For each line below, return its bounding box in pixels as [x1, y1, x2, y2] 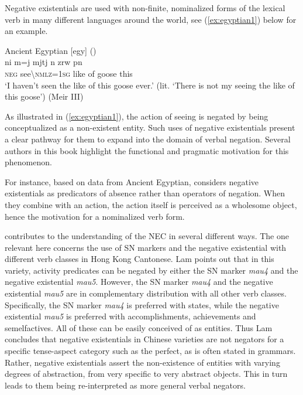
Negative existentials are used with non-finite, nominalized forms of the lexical [5, 2, 285, 13]
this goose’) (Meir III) [5, 90, 84, 103]
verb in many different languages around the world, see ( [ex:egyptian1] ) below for [5, 13, 297, 25]
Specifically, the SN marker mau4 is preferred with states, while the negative [5, 298, 279, 311]
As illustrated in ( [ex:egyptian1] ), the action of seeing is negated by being [5, 110, 268, 122]
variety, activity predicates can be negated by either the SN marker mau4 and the [5, 264, 298, 276]
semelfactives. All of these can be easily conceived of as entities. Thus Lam [5, 321, 273, 333]
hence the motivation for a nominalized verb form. [5, 210, 185, 222]
